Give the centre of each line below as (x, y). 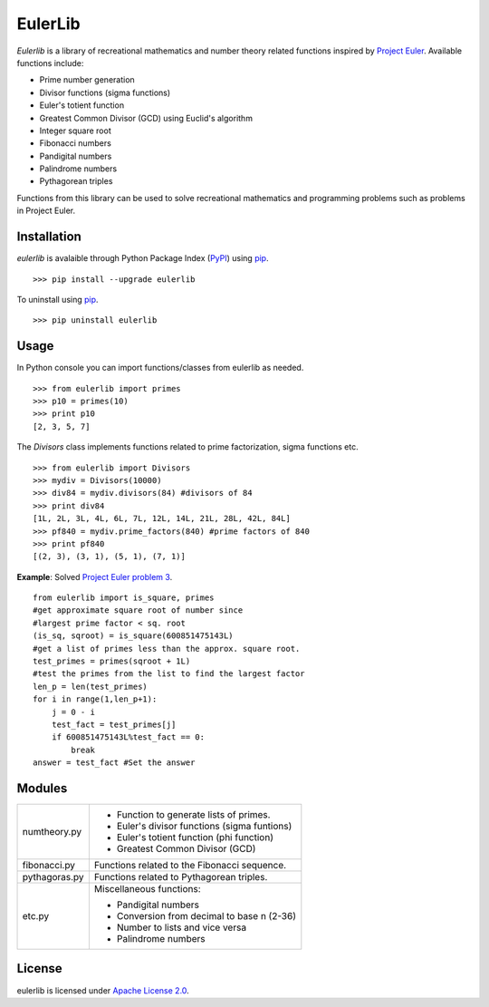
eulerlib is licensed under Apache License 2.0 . (103, 990)
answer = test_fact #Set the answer (114, 763)
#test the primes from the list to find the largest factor (169, 674)
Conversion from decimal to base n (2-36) (206, 916)
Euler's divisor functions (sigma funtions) (204, 827)
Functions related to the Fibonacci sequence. (190, 866)
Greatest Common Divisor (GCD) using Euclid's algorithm (146, 118)
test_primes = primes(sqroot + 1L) (112, 661)
